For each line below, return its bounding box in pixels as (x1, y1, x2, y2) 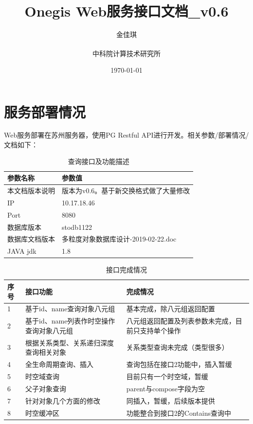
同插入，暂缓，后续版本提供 (126, 395, 215, 405)
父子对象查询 (25, 383, 67, 393)
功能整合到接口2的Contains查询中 (126, 407, 231, 418)
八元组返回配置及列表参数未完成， (126, 316, 235, 326)
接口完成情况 (106, 264, 147, 275)
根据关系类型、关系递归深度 (25, 337, 114, 347)
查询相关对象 (25, 347, 67, 357)
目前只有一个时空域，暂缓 (126, 371, 208, 381)
